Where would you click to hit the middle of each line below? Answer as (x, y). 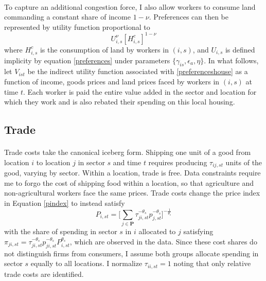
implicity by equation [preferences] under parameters (87, 60)
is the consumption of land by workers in (104, 49)
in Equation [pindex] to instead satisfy (65, 203)
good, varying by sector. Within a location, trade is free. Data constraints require (132, 173)
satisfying (198, 231)
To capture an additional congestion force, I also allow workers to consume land (130, 6)
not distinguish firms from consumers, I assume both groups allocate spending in (131, 253)
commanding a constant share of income (67, 17)
